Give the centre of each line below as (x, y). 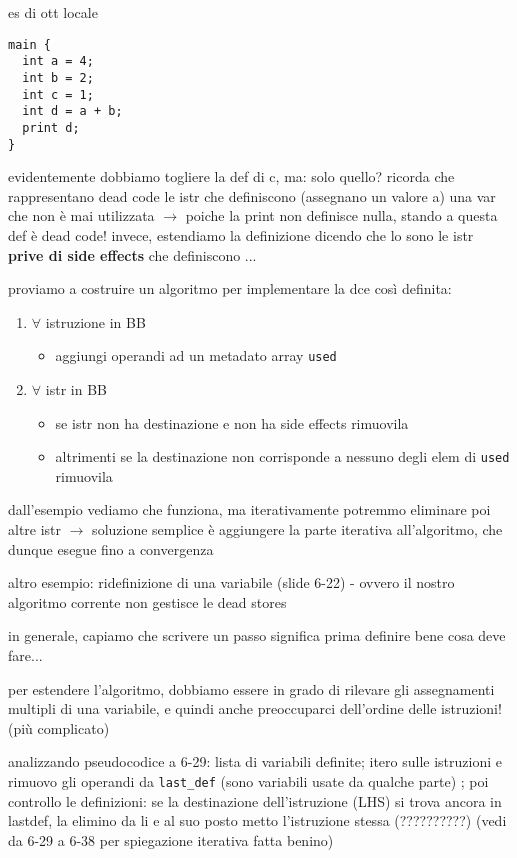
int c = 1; (58, 94)
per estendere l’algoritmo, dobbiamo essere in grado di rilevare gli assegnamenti (251, 688)
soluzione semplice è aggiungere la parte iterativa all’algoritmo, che (297, 529)
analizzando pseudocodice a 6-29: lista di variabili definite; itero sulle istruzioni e (255, 761)
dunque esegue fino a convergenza (111, 548)
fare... (25, 655)
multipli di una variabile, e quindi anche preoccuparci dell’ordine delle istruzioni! (255, 708)
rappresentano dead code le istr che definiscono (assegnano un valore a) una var (252, 195)
